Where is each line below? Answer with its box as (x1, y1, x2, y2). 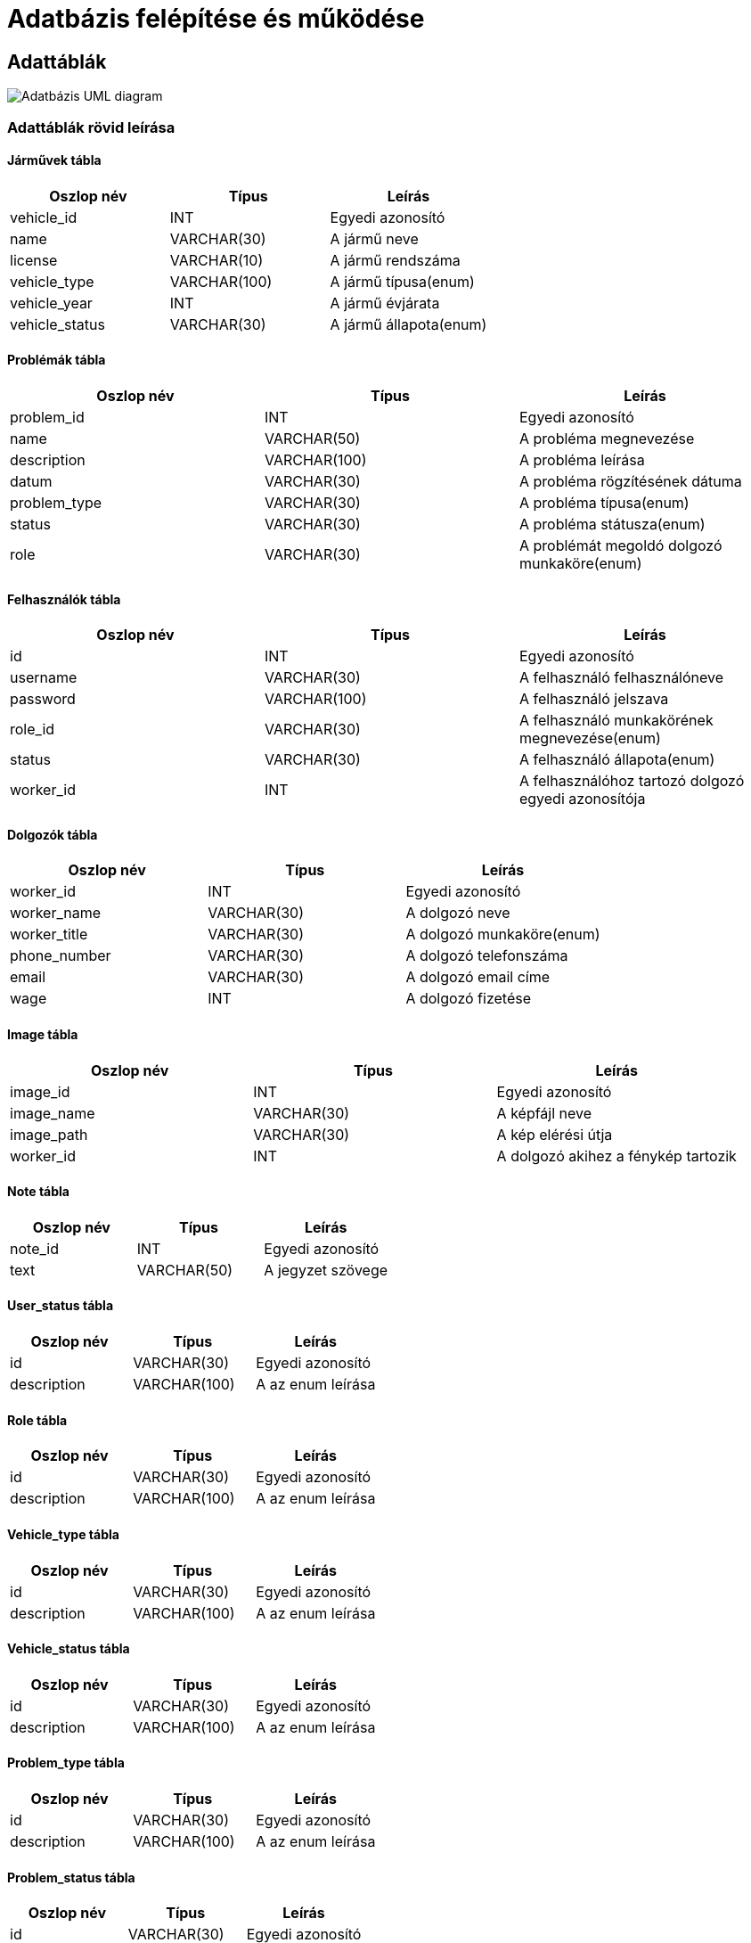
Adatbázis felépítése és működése (7, 4, 425, 34)
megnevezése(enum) (518, 729, 661, 748)
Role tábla (7, 1412, 68, 1428)
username (10, 668, 78, 687)
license (10, 250, 58, 269)
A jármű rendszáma (330, 250, 461, 269)
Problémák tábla (7, 352, 106, 368)
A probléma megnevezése (518, 429, 695, 447)
